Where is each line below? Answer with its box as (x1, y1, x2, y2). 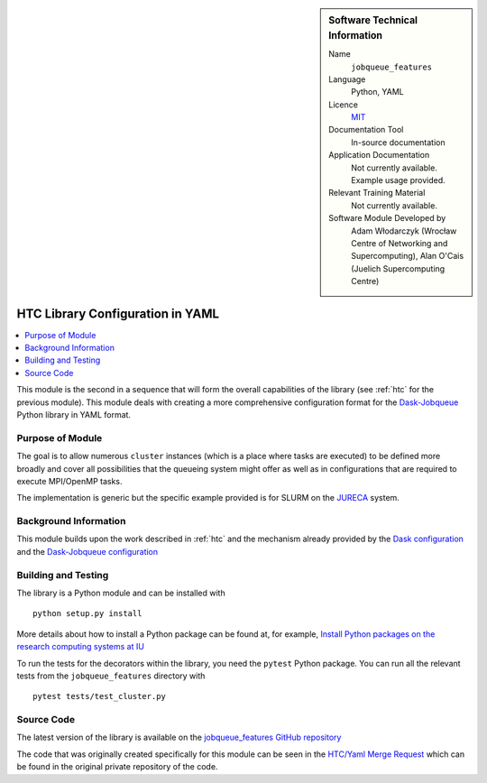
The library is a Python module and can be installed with (16, 587, 225, 598)
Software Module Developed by (328, 213, 446, 224)
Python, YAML (351, 87, 405, 97)
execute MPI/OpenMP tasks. (16, 475, 123, 486)
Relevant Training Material (328, 188, 426, 198)
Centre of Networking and (351, 238, 448, 248)
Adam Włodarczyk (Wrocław (351, 226, 457, 236)
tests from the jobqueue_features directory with (16, 670, 206, 681)
